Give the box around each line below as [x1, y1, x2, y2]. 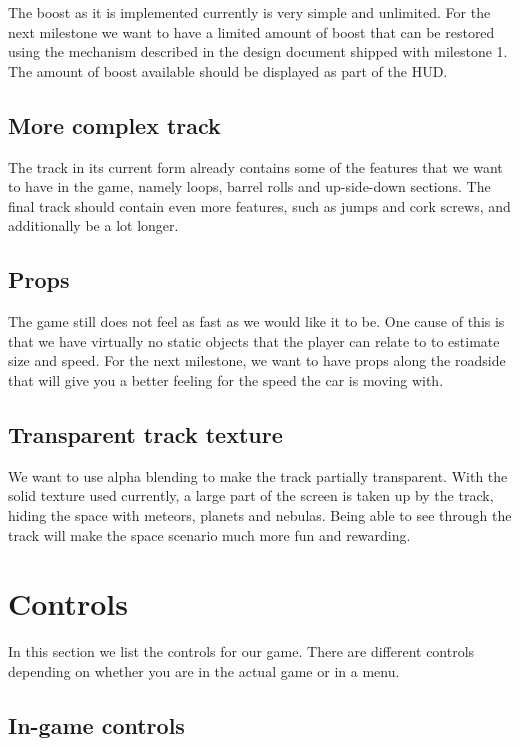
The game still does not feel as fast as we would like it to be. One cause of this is [8, 311, 505, 332]
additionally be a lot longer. [8, 215, 179, 236]
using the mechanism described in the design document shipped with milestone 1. [8, 41, 508, 62]
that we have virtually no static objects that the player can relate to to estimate [8, 330, 500, 351]
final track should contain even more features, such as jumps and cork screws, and [8, 195, 511, 216]
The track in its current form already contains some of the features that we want [8, 156, 503, 177]
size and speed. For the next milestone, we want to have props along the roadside [8, 350, 506, 371]
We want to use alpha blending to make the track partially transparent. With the [8, 465, 508, 486]
